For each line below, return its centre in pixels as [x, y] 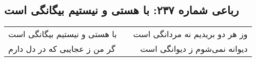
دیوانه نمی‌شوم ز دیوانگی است [194, 49]
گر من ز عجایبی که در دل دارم [62, 49]
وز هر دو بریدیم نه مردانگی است [190, 34]
